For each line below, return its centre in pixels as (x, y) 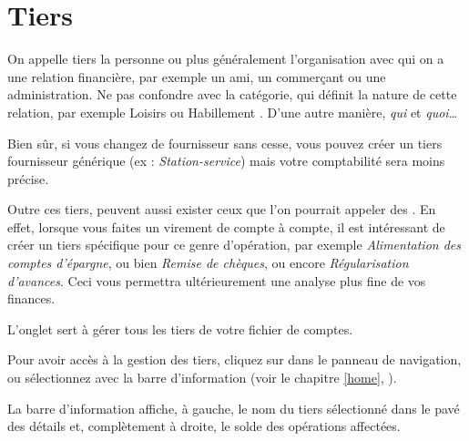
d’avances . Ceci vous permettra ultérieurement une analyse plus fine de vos (217, 280)
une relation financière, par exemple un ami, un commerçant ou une (197, 76)
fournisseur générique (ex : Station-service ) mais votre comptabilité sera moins (226, 161)
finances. (31, 298)
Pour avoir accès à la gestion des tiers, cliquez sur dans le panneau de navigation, (234, 359)
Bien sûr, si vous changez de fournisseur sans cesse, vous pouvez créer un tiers (225, 143)
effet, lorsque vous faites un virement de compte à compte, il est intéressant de (226, 226)
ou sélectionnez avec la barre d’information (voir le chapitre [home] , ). (202, 378)
